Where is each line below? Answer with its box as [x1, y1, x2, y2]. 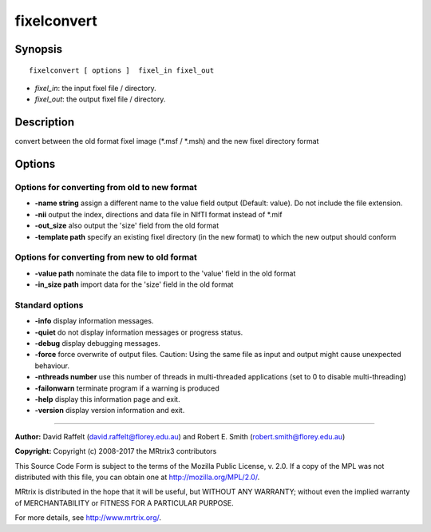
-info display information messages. [34, 316, 154, 326]
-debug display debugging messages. [34, 339, 161, 348]
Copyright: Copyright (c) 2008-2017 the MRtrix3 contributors [14, 447, 217, 456]
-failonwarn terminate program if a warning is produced [34, 383, 219, 393]
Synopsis [14, 42, 63, 56]
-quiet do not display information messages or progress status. [34, 328, 243, 337]
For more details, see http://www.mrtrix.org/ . [14, 513, 162, 522]
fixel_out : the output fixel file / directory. [34, 94, 166, 104]
